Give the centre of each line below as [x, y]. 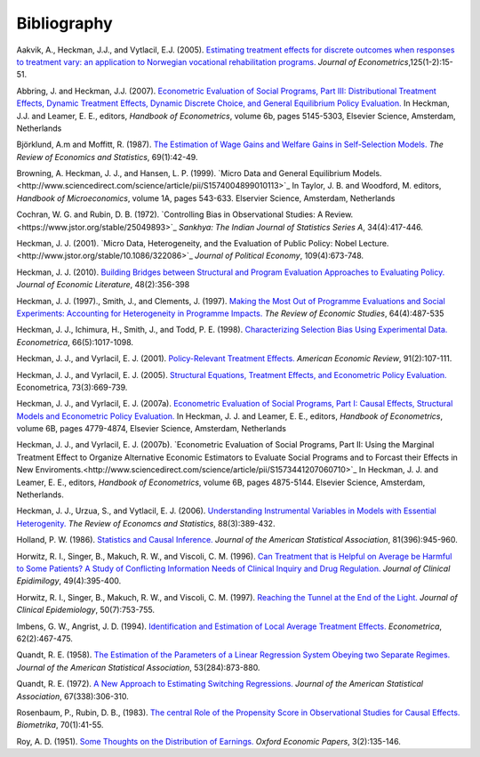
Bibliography [64, 23]
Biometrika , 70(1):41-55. [60, 725]
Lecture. [374, 244]
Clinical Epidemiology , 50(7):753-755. [86, 610]
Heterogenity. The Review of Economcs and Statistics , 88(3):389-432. [146, 523]
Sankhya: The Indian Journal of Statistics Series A [271, 227]
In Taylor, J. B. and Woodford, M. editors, [367, 186]
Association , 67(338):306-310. [72, 696]
